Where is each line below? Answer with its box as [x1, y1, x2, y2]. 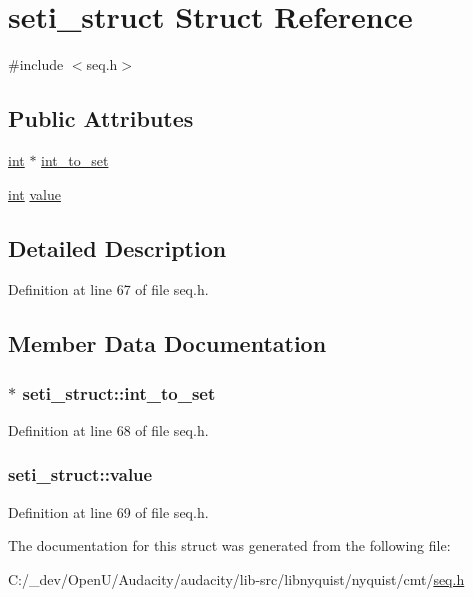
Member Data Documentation [8, 328, 327, 359]
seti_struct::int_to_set [22, 380, 216, 405]
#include [8, 54, 64, 75]
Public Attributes [8, 103, 194, 134]
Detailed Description [8, 232, 227, 263]
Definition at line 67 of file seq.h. [8, 279, 209, 300]
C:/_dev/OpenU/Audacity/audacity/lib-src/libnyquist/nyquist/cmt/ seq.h [8, 568, 465, 589]
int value [8, 183, 61, 204]
